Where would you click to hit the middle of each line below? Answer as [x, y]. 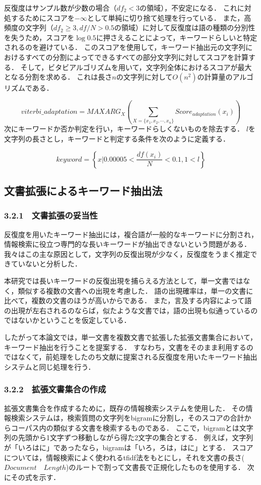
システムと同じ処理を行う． [50, 366]
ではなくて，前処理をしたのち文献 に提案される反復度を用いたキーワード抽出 [131, 357]
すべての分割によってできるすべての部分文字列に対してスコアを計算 [137, 57]
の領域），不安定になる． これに [192, 8]
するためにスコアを [43, 17]
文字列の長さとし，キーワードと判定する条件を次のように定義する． [117, 139]
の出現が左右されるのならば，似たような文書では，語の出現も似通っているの [131, 310]
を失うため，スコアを [39, 37]
